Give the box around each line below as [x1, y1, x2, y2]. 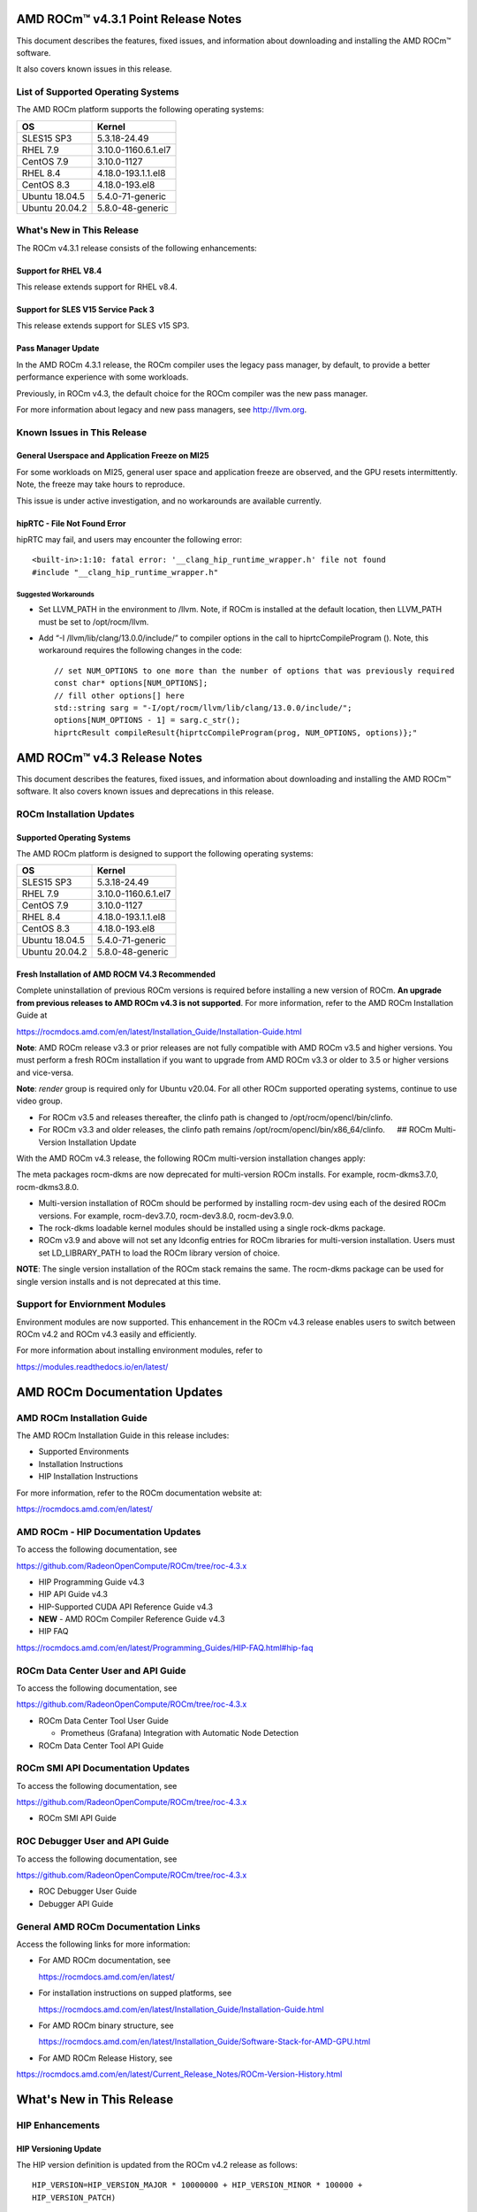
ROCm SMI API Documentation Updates [16, 1762, 190, 1774]
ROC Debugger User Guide [38, 1886, 137, 1897]
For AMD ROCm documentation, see [38, 1955, 171, 1966]
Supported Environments [38, 1447, 130, 1457]
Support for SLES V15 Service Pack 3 [16, 303, 155, 314]
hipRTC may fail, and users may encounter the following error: [16, 534, 243, 545]
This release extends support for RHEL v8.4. [16, 281, 178, 292]
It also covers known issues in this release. [16, 64, 172, 74]
